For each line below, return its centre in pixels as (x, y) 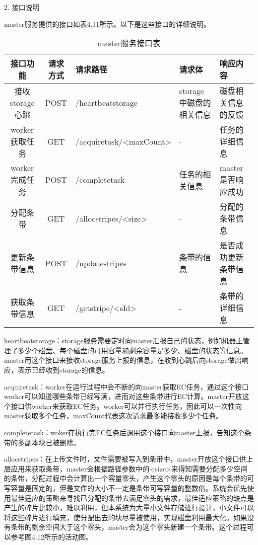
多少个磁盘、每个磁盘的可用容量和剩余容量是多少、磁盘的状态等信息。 (132, 350)
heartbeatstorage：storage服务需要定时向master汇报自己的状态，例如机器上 (124, 341)
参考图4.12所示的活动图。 (52, 536)
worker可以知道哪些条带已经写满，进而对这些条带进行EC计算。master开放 (123, 396)
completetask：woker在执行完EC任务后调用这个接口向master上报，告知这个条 (128, 432)
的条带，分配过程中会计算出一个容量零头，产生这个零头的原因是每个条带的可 (129, 478)
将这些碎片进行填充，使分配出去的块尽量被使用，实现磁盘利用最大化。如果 (126, 517)
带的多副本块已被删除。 (42, 442)
